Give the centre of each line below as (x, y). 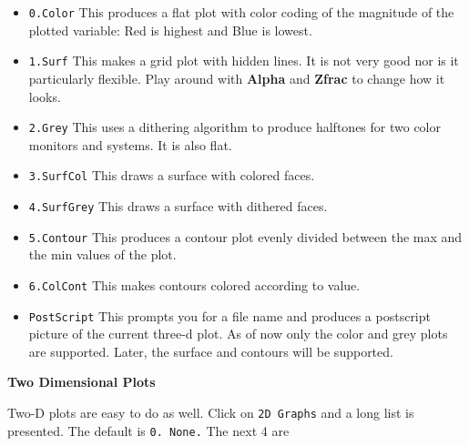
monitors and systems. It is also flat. (130, 144)
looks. (45, 96)
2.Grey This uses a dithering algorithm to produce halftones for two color (234, 127)
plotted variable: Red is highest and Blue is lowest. (170, 30)
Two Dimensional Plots (82, 382)
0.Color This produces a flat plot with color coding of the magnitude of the (241, 12)
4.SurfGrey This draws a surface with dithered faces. (178, 206)
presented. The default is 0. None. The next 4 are (148, 430)
